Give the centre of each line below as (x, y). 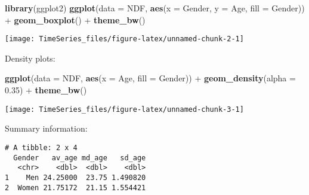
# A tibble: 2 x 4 (41, 147)
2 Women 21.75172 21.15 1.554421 (75, 188)
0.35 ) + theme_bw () (46, 90)
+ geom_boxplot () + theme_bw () (75, 19)
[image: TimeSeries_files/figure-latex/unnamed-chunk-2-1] (124, 39)
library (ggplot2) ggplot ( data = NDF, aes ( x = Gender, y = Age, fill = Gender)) (155, 8)
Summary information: (46, 128)
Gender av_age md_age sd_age (80, 158)
